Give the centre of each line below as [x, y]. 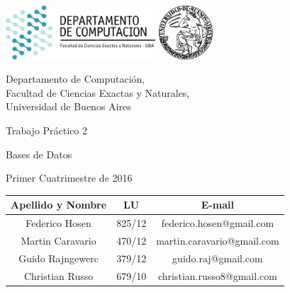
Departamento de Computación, [76, 79]
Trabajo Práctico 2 [47, 130]
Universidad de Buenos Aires [68, 106]
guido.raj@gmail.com [218, 258]
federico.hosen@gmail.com [218, 223]
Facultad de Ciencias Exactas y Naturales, [98, 92]
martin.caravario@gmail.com [218, 240]
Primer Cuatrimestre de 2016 [69, 178]
